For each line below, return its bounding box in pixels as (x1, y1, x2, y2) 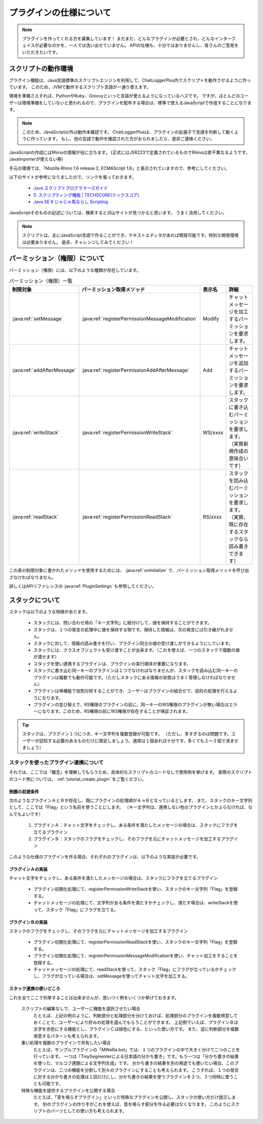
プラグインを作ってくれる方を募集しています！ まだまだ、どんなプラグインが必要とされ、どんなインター (22, 36, 231, 41)
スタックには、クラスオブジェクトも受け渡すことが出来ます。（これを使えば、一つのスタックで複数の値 (33, 647, 240, 653)
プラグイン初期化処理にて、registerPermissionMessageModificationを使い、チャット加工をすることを (33, 953, 238, 959)
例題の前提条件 (9, 788, 39, 794)
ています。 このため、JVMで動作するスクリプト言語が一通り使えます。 (9, 84, 151, 90)
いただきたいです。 (22, 49, 60, 55)
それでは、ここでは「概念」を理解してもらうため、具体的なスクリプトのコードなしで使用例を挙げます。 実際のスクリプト (9, 769, 253, 775)
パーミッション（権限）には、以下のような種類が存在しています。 (9, 267, 141, 273)
